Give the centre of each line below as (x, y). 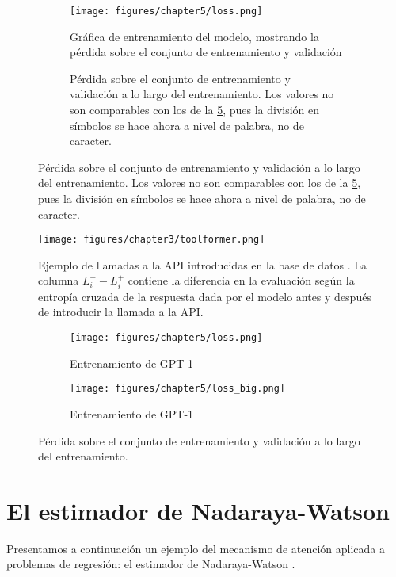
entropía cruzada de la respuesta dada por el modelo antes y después (205, 296)
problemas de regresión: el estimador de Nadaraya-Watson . (151, 564)
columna (59, 280)
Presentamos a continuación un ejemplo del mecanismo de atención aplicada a (196, 548)
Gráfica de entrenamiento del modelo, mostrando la (194, 36)
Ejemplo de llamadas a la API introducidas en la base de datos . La (203, 264)
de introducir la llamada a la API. (121, 312)
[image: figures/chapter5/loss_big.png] (178, 389)
